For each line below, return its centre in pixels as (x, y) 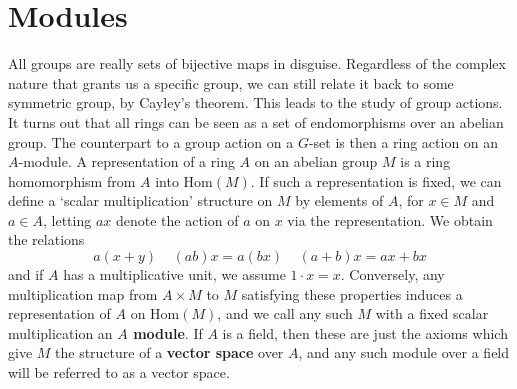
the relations (46, 239)
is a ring (425, 161)
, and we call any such (285, 313)
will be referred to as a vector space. (119, 372)
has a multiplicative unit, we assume (174, 274)
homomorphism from (72, 180)
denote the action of (177, 219)
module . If (168, 332)
